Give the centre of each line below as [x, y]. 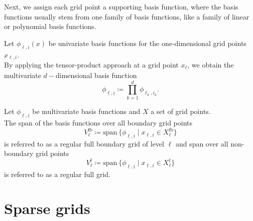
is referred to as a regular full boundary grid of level [84, 143]
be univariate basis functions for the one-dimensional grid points [147, 43]
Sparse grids [47, 208]
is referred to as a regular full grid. [57, 174]
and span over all [202, 143]
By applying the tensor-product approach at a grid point [91, 65]
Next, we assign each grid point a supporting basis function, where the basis [121, 6]
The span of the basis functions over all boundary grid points [98, 123]
